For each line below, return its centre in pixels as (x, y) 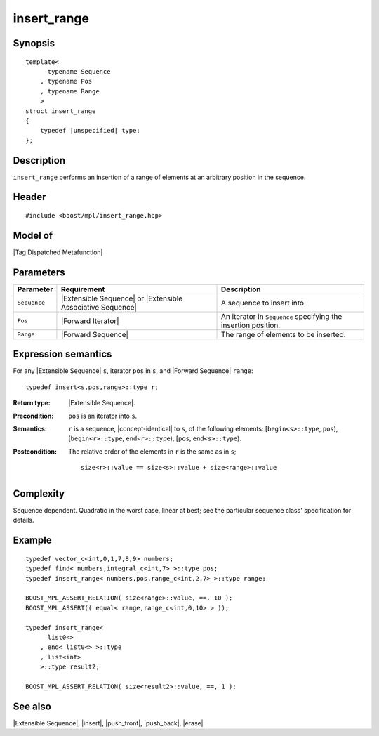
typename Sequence (79, 71)
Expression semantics (62, 354)
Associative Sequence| (99, 307)
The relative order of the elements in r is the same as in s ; (152, 451)
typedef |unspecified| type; (90, 131)
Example (32, 540)
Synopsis (34, 43)
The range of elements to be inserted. (284, 334)
